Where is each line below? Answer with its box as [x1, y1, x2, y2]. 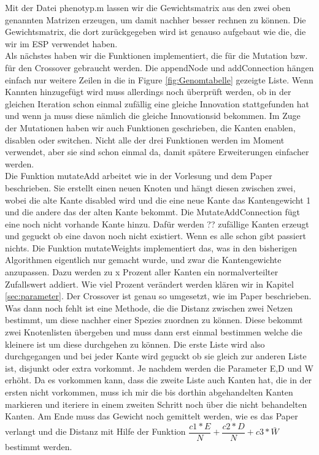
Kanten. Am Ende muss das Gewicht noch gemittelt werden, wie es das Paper [5, 410, 298, 422]
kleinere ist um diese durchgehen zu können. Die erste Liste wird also [5, 337, 265, 350]
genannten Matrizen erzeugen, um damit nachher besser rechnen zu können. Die [5, 13, 306, 26]
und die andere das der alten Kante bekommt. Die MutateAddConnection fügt [5, 205, 301, 218]
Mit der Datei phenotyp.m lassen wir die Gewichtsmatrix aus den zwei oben [5, 1, 291, 13]
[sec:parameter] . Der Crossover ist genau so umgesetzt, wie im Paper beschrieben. [5, 289, 312, 302]
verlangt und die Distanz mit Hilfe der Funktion [5, 425, 186, 438]
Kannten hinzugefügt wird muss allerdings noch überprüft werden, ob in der [5, 85, 291, 98]
